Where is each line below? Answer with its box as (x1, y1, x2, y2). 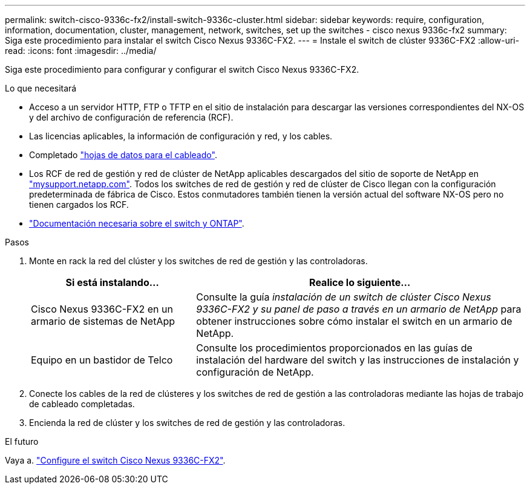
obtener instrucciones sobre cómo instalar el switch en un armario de (196, 315, 512, 327)
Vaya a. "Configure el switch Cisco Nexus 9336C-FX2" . (5, 455, 226, 465)
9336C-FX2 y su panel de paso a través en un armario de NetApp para (196, 303, 522, 315)
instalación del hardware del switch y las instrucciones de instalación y (196, 354, 519, 366)
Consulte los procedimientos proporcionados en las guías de (196, 342, 473, 354)
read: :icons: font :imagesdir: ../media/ (5, 45, 157, 56)
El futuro (5, 436, 39, 447)
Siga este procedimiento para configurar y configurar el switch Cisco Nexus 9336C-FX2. (5, 64, 359, 75)
